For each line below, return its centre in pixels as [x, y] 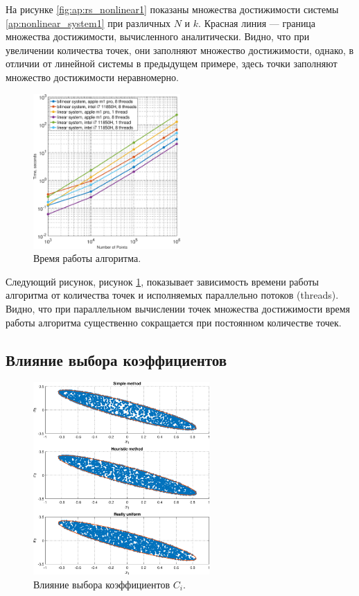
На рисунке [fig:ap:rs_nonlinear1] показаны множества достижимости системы [172, 9]
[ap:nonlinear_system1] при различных [88, 23]
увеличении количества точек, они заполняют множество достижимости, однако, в [180, 50]
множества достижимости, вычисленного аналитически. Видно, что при [158, 36]
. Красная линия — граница [257, 23]
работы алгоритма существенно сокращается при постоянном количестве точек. [174, 322]
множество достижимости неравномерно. [92, 77]
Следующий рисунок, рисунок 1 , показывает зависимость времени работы [162, 281]
